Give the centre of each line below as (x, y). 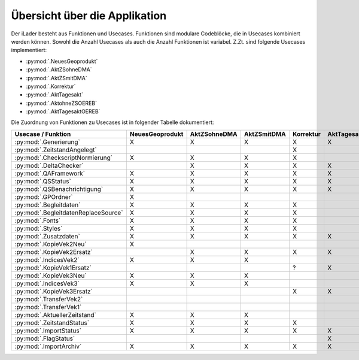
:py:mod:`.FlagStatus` (45, 338)
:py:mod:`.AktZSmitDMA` (57, 78)
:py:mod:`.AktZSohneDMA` (59, 69)
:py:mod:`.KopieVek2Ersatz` (54, 252)
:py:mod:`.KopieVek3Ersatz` (54, 291)
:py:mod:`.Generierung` (47, 142)
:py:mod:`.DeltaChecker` (49, 165)
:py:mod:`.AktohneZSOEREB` (61, 103)
